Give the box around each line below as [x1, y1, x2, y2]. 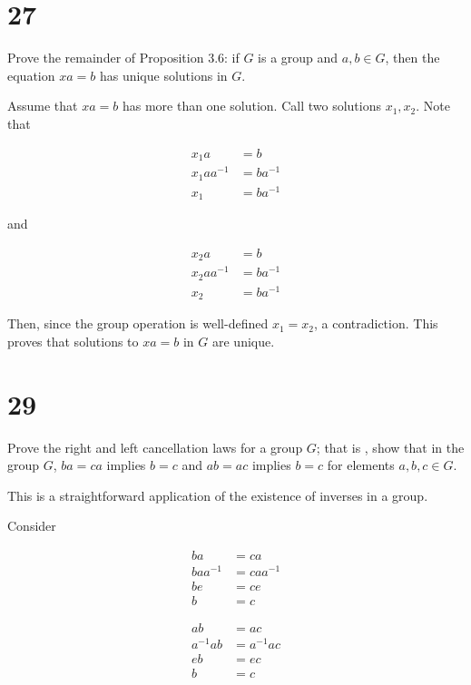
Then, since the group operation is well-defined [7, 314, 269, 333]
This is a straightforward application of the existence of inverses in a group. [7, 485, 428, 504]
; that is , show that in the [316, 437, 465, 456]
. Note [416, 96, 450, 115]
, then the [385, 48, 440, 67]
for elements [327, 455, 395, 475]
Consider [7, 516, 56, 535]
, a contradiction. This [313, 314, 438, 333]
